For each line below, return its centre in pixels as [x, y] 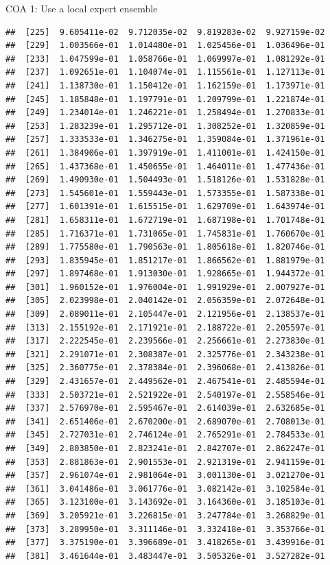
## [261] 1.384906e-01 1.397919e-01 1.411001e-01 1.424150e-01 [165, 153]
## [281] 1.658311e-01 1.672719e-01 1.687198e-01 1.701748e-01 [165, 220]
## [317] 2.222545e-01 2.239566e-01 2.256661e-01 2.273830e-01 [165, 341]
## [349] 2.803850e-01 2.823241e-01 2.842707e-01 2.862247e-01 [165, 448]
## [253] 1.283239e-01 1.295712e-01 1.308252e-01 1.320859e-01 [165, 126]
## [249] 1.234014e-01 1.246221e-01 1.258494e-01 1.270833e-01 [165, 113]
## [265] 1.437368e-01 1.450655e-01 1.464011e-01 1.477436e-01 [165, 166]
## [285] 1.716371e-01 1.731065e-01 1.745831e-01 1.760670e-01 [165, 233]
